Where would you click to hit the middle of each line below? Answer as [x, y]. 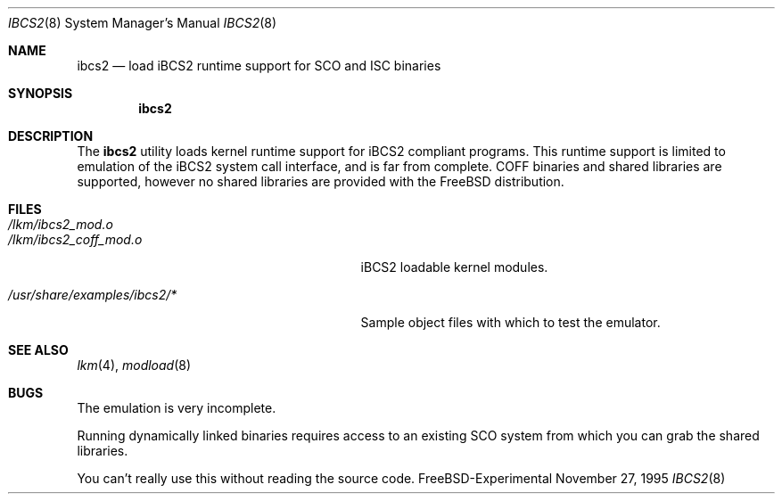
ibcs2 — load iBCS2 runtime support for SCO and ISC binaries [259, 66]
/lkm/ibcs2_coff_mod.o [75, 239]
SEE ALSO [38, 350]
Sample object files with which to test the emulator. [510, 322]
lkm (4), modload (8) [134, 365]
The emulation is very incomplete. [177, 408]
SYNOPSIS [41, 93]
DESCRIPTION [51, 136]
